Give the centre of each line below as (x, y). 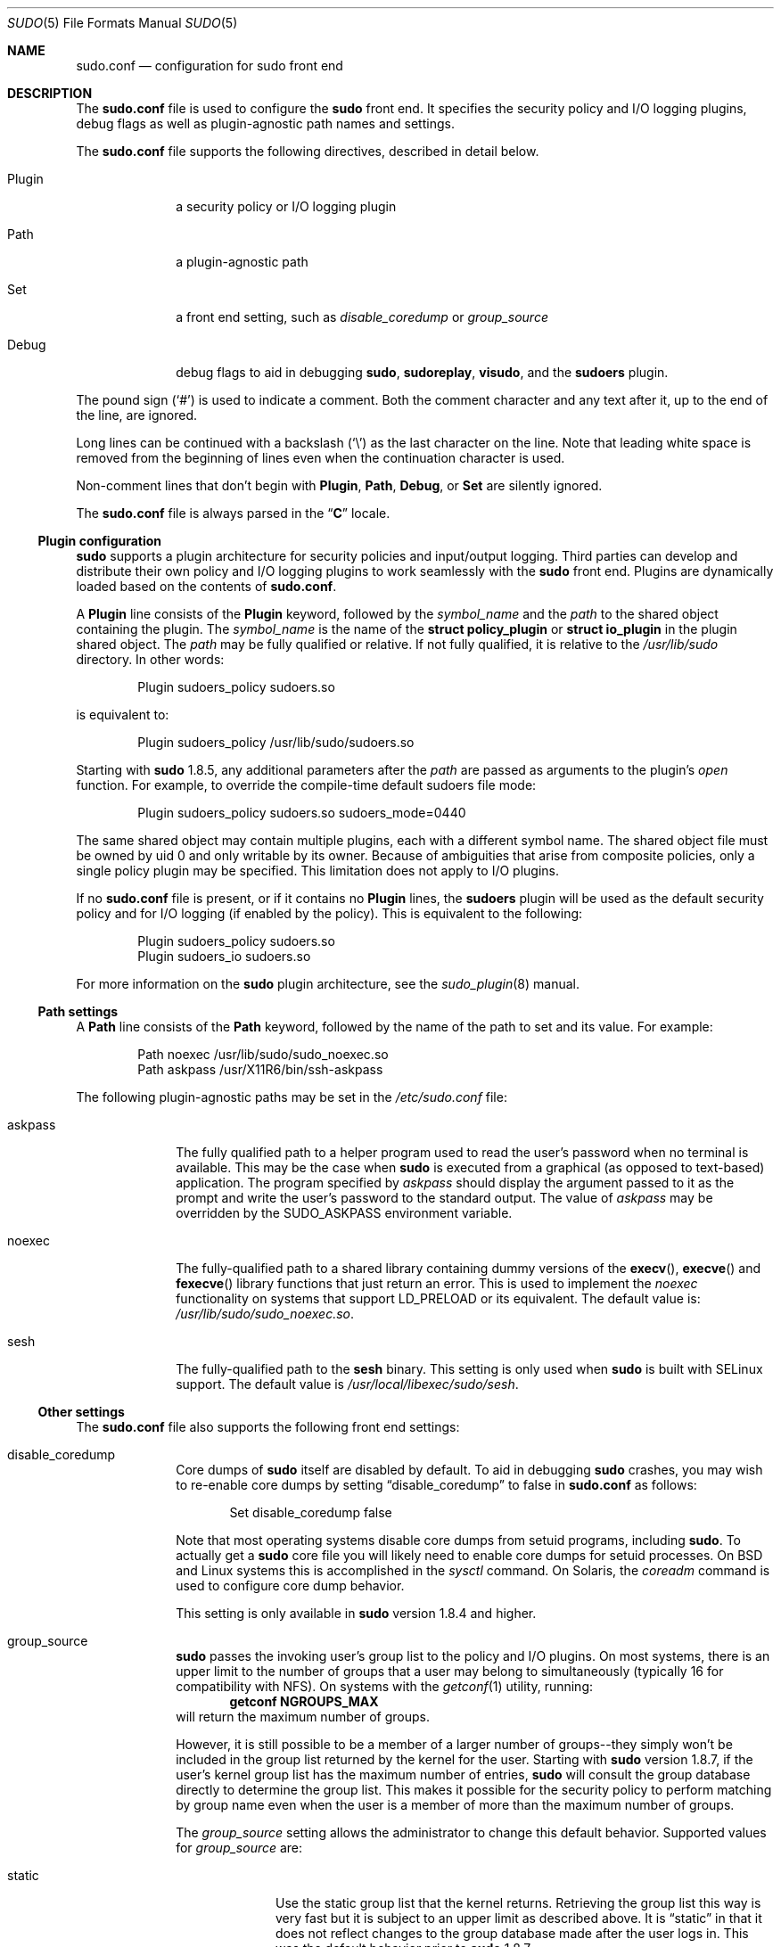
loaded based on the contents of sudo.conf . (206, 586)
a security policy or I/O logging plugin (286, 206)
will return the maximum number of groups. (303, 1717)
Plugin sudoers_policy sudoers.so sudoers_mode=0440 (302, 813)
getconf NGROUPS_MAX (304, 1701)
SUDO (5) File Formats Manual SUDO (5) (123, 23)
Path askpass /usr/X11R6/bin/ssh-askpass (260, 1069)
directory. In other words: (150, 659)
